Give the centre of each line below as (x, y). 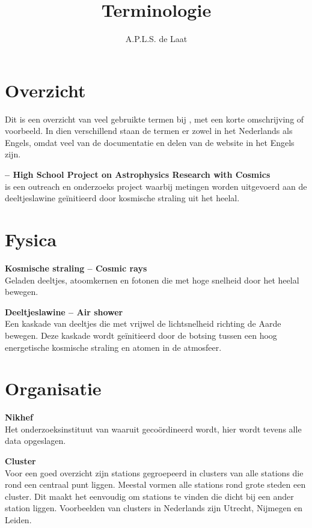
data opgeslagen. (35, 441)
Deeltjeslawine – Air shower (64, 311)
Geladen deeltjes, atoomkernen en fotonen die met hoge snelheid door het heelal (152, 280)
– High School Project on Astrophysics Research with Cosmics (138, 174)
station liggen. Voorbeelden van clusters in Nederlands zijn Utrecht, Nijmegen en (154, 508)
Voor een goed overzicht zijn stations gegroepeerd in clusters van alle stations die (154, 472)
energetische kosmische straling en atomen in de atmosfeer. (113, 347)
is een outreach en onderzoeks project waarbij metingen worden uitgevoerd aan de (156, 186)
